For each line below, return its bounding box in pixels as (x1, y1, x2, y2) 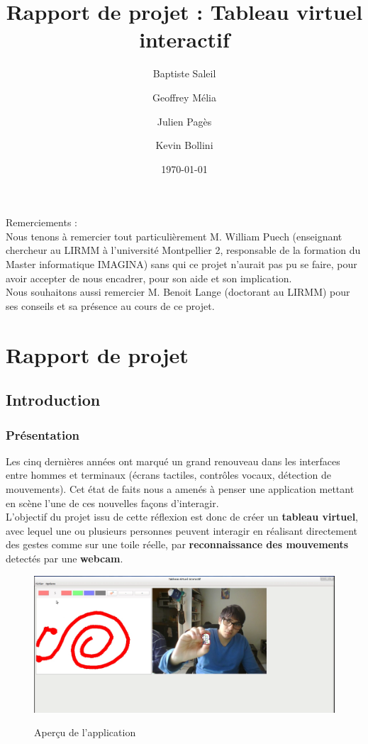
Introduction (6, 389, 101, 411)
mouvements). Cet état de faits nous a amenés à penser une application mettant (6, 482, 355, 496)
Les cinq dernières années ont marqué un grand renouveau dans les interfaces (6, 453, 340, 468)
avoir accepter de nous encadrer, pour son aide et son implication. (6, 270, 292, 285)
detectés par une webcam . (6, 550, 123, 565)
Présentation (6, 426, 80, 443)
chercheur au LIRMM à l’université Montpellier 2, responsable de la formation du (6, 243, 361, 257)
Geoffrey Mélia (152, 89, 216, 104)
